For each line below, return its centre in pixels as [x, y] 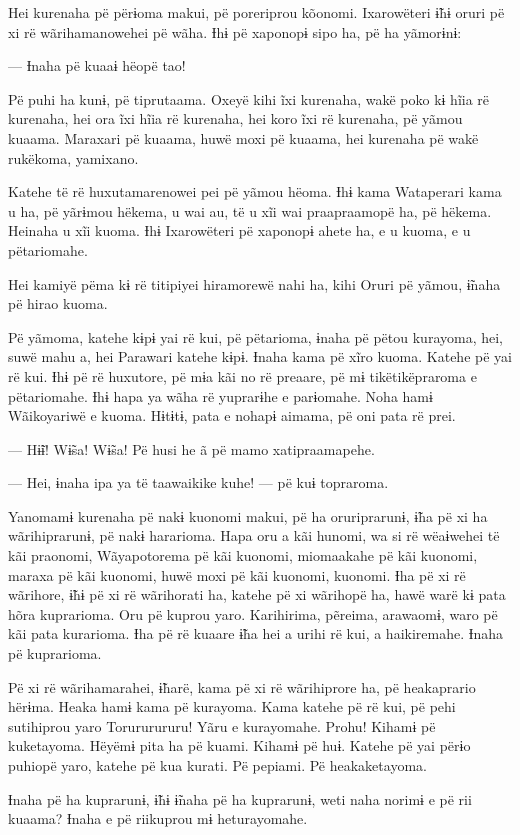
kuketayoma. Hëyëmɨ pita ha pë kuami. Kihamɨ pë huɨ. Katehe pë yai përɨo [239, 745]
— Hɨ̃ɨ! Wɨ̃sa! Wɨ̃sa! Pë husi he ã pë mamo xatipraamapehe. [191, 448]
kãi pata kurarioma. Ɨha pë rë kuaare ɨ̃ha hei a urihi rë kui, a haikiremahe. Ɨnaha [255, 633]
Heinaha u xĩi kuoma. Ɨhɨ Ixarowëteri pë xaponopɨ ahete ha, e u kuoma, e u [239, 230]
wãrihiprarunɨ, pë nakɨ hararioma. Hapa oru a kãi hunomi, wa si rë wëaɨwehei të [254, 535]
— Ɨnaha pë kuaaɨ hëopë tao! [97, 65]
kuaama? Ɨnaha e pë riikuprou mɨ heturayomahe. [158, 818]
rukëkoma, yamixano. [73, 157]
